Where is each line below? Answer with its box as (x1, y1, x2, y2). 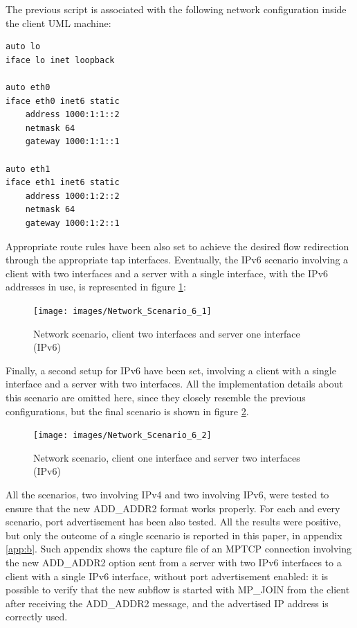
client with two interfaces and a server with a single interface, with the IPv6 (6, 265, 329, 280)
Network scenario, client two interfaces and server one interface (33, 326, 300, 340)
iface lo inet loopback (6, 55, 115, 65)
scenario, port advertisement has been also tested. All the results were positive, (6, 514, 341, 529)
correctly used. (6, 609, 68, 624)
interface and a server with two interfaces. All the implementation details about (6, 376, 343, 391)
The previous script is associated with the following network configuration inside (6, 2, 347, 16)
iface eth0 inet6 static (6, 96, 120, 106)
